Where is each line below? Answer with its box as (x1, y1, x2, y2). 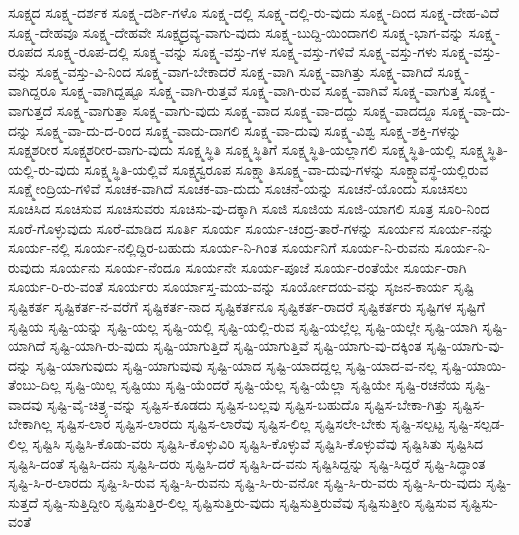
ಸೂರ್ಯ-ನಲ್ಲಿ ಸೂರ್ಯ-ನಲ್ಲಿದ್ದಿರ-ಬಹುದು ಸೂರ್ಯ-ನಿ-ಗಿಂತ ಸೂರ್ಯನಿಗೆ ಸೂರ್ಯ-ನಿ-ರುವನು (8, 237, 430, 258)
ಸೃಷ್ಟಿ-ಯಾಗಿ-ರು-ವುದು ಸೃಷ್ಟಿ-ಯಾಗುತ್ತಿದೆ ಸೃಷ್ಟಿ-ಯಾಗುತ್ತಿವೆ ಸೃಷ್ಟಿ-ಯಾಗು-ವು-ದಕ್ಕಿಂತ (49, 335, 422, 356)
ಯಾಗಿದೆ (8, 335, 46, 356)
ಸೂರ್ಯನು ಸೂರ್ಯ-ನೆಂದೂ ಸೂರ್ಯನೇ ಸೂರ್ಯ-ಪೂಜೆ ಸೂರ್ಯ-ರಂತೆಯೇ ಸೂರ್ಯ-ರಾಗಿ (49, 256, 467, 277)
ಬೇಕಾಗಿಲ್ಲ (8, 413, 52, 434)
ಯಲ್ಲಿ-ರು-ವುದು (8, 158, 80, 179)
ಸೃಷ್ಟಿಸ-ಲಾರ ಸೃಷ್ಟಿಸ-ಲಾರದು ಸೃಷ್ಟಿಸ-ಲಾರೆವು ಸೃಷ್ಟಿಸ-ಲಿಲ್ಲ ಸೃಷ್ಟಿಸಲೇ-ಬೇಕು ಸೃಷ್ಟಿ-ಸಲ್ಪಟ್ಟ (56, 413, 444, 434)
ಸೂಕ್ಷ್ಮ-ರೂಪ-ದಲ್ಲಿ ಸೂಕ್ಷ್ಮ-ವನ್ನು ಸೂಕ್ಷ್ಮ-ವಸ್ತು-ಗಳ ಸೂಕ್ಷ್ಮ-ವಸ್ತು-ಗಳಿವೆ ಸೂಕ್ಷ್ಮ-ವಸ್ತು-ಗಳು (47, 41, 437, 62)
